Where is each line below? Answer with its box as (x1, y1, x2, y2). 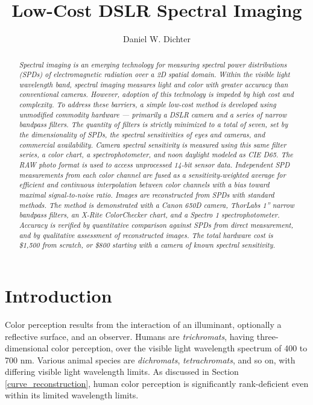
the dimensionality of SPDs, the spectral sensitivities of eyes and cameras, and (19, 130, 265, 140)
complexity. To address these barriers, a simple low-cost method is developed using (19, 99, 276, 110)
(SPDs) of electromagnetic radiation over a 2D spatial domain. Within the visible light (19, 69, 290, 80)
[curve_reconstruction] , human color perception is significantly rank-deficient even (5, 377, 309, 389)
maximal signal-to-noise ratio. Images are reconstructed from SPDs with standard (19, 190, 274, 200)
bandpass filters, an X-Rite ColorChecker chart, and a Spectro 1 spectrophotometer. (19, 210, 280, 220)
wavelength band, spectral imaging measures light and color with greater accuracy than (19, 79, 288, 89)
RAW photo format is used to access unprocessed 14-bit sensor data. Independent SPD (19, 160, 290, 170)
